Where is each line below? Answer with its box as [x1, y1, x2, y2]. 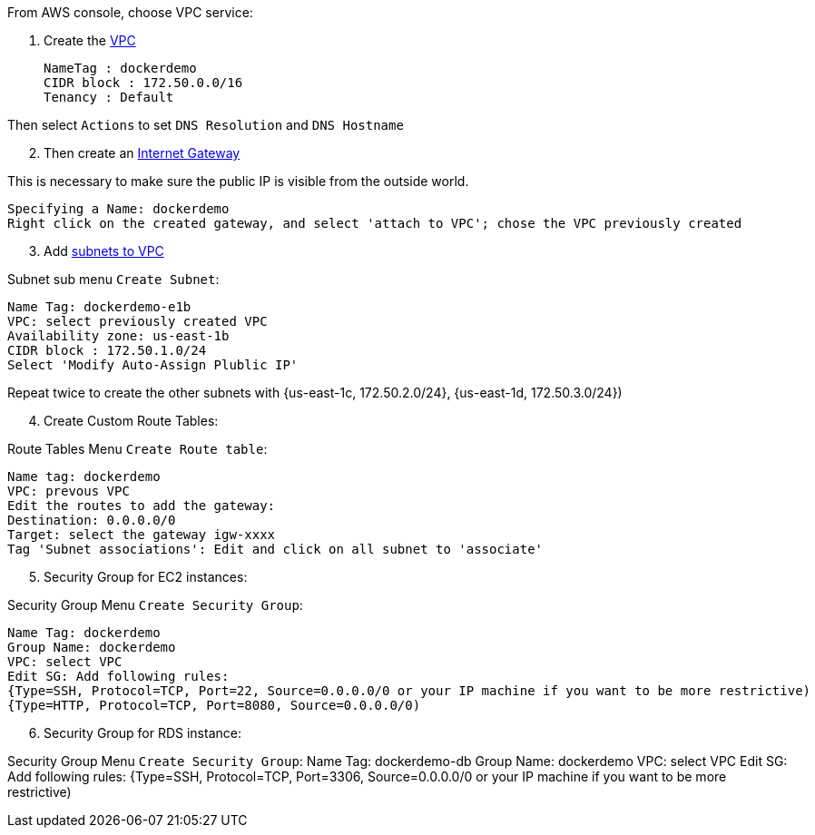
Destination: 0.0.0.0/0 [7, 513, 176, 527]
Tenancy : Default [44, 90, 174, 104]
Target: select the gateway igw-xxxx [7, 527, 276, 542]
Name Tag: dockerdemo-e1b [7, 300, 191, 314]
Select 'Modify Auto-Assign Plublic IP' [7, 358, 299, 372]
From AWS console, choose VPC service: [7, 5, 253, 20]
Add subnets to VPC [44, 243, 164, 259]
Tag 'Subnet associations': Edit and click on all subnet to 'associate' [7, 542, 544, 556]
